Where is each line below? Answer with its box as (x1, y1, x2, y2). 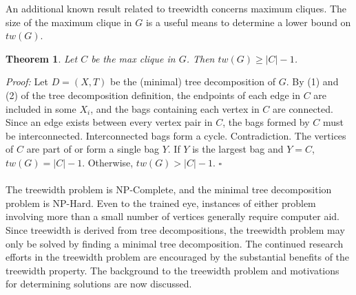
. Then (186, 51, 215, 65)
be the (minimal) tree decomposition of (110, 74, 276, 89)
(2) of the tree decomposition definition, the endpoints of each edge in (6, 87, 300, 102)
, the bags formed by (222, 115, 310, 129)
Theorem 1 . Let (6, 51, 78, 65)
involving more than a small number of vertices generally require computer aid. (6, 209, 339, 223)
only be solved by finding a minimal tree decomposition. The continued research (6, 236, 344, 250)
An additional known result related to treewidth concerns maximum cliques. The (6, 1, 347, 15)
